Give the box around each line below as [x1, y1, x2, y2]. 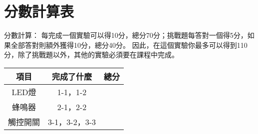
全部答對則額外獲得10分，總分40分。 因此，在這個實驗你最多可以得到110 [10, 39, 248, 50]
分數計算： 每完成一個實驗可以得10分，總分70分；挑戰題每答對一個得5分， [4, 30, 248, 40]
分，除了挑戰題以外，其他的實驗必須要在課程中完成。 [4, 49, 179, 60]
